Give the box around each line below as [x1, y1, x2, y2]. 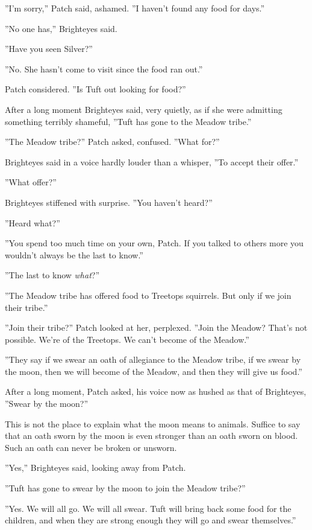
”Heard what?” [5, 216, 60, 229]
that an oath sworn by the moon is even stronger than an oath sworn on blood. [5, 429, 298, 442]
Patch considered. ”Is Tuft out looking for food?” [5, 83, 186, 95]
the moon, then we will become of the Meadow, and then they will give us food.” [5, 365, 302, 377]
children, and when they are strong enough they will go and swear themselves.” [5, 514, 296, 526]
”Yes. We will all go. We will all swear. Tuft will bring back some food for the [5, 502, 292, 514]
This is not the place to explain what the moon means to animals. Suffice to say [5, 417, 301, 430]
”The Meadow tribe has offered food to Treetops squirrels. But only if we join [5, 289, 292, 301]
